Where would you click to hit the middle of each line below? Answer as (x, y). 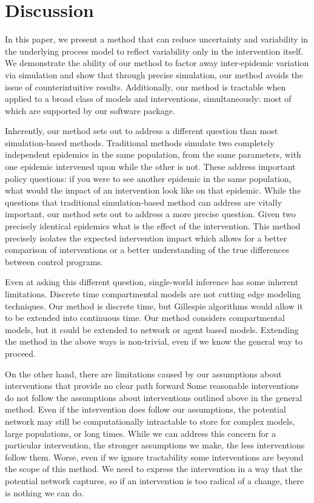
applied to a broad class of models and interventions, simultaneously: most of (148, 99)
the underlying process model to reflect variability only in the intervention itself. (154, 51)
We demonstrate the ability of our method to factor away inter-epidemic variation (157, 63)
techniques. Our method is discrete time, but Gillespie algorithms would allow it (154, 306)
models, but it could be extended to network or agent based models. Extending (152, 329)
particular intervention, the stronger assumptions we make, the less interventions (155, 445)
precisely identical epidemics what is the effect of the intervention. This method (153, 226)
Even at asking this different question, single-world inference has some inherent (152, 282)
